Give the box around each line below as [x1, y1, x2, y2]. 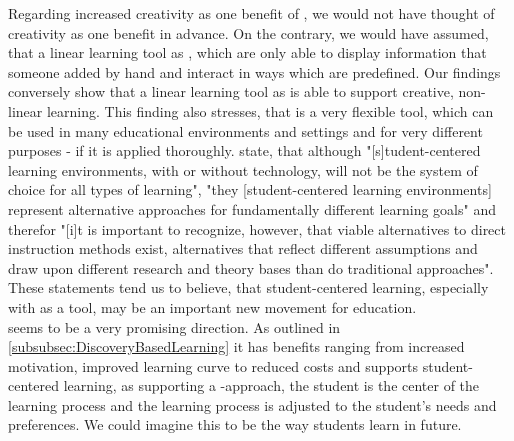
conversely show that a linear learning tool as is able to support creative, [8, 81, 454, 102]
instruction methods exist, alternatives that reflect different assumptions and [8, 238, 478, 259]
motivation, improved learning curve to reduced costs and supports [8, 355, 419, 376]
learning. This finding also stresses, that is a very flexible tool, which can [46, 100, 494, 121]
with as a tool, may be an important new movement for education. [8, 296, 417, 317]
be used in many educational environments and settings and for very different [8, 120, 483, 141]
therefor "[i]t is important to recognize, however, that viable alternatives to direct [8, 218, 506, 239]
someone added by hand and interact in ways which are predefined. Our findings [8, 61, 501, 82]
